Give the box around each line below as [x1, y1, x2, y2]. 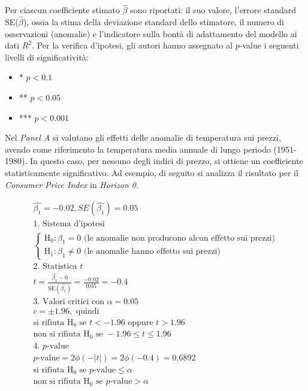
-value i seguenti [239, 39, 299, 51]
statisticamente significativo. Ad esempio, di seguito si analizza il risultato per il [5, 166, 298, 178]
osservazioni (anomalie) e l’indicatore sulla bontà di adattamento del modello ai [5, 27, 297, 40]
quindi [76, 307, 99, 316]
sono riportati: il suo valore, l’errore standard [130, 4, 296, 16]
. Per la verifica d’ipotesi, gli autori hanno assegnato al [32, 39, 233, 51]
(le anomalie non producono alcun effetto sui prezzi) [84, 234, 275, 243]
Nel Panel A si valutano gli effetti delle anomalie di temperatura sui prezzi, [5, 131, 281, 144]
